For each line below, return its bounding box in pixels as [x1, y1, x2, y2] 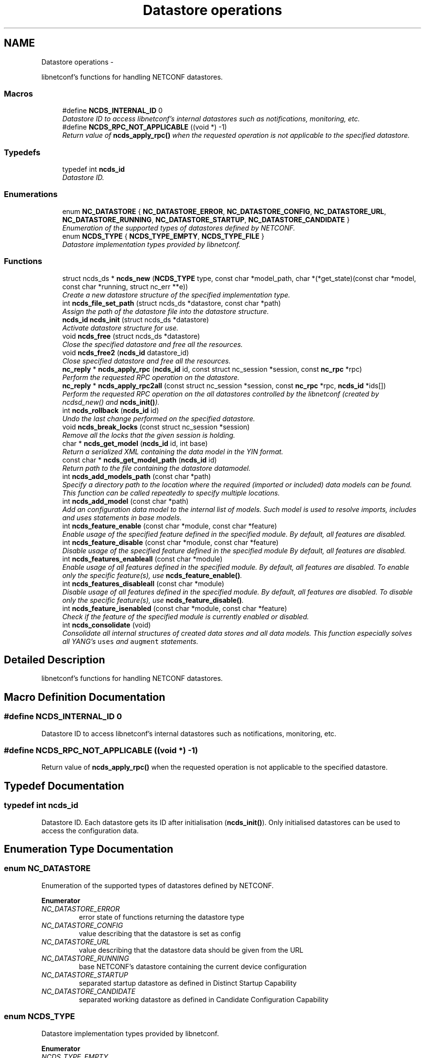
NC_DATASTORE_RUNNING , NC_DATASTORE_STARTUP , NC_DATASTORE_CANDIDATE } [62, 215, 350, 224]
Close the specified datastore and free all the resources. [62, 340, 243, 348]
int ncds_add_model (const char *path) [62, 496, 189, 505]
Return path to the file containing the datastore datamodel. [62, 463, 251, 472]
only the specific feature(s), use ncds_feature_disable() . [62, 595, 244, 604]
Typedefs [4, 147, 41, 157]
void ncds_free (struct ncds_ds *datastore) [62, 331, 200, 340]
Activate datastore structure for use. [62, 323, 179, 332]
